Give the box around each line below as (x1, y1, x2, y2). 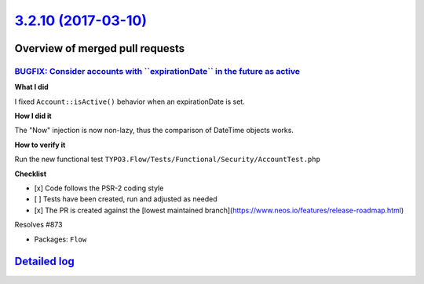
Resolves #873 (14, 220, 63, 230)
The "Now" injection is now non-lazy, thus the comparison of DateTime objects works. (14, 126, 294, 135)
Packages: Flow (34, 234, 87, 244)
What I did (14, 83, 49, 92)
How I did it (14, 111, 52, 121)
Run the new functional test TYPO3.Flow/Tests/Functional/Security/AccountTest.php (14, 154, 321, 164)
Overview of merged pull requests (14, 42, 185, 55)
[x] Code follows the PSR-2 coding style (34, 183, 164, 193)
